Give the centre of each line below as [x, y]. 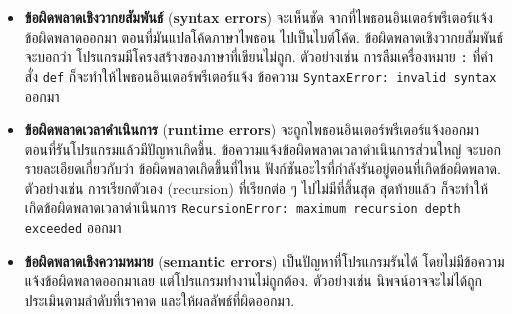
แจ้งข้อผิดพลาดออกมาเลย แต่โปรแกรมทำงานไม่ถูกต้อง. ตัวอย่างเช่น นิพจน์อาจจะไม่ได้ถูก [253, 280]
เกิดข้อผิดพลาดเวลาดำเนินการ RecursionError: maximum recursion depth [242, 207]
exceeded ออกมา [73, 227]
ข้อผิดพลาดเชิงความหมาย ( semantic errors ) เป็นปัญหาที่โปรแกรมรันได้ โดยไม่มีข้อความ [264, 260]
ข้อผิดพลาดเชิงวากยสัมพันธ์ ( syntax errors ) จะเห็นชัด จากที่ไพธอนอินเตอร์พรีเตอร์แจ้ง [258, 17]
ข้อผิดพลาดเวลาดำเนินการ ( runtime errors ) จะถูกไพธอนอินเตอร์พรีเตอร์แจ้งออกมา [252, 129]
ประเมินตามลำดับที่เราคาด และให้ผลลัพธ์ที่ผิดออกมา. [159, 299]
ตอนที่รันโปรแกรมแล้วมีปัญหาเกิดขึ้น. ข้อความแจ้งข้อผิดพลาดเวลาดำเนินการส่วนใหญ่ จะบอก [262, 148]
